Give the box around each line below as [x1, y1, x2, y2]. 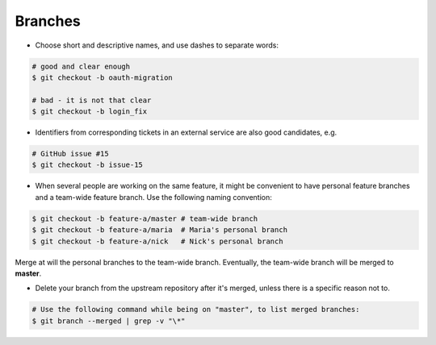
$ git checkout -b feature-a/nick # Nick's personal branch [31, 236, 283, 246]
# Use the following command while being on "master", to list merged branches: [31, 305, 360, 314]
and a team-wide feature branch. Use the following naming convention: [35, 192, 272, 202]
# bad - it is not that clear [31, 95, 152, 105]
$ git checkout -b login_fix [31, 107, 148, 116]
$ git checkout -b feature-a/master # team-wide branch [31, 214, 258, 223]
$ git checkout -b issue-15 [31, 160, 143, 169]
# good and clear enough [31, 61, 131, 71]
